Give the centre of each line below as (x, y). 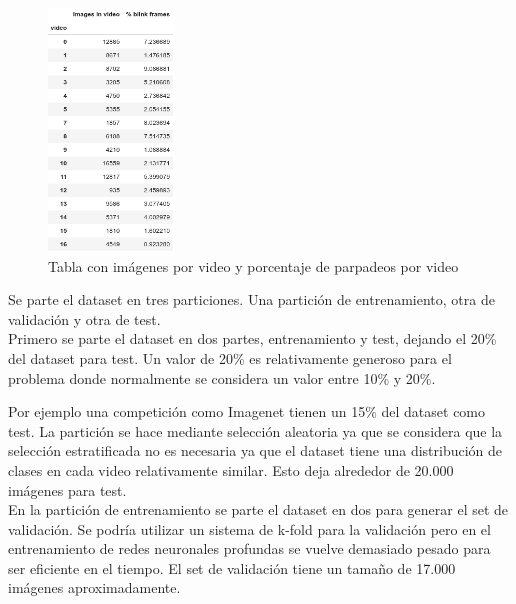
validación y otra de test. (84, 318)
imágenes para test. (67, 489)
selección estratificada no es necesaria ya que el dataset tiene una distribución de (255, 450)
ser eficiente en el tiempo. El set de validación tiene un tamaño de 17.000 (232, 567)
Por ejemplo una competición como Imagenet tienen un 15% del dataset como (247, 411)
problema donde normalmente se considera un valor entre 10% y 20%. (222, 377)
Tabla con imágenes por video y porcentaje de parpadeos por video (253, 265)
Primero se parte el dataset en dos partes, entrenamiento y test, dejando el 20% (252, 338)
